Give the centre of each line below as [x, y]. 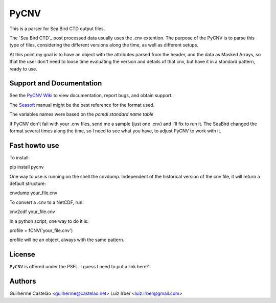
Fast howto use [34, 145]
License [22, 255]
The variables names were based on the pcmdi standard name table [82, 114]
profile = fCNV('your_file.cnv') [41, 230]
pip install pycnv [27, 167]
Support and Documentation [56, 84]
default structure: [28, 183]
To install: [20, 157]
